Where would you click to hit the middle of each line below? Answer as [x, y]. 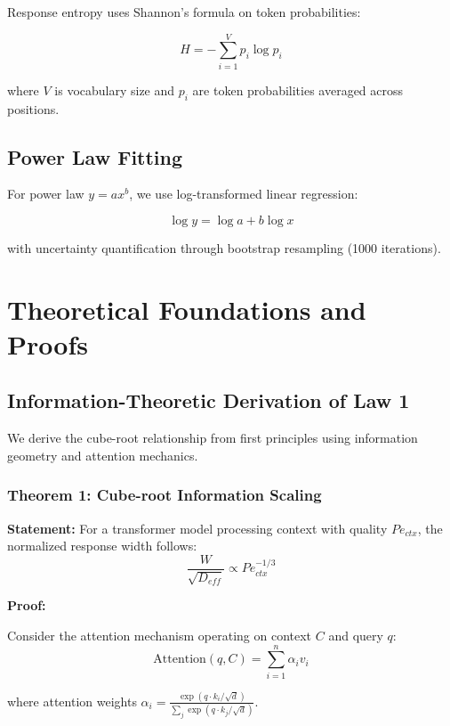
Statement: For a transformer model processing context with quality [197, 528]
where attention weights [72, 701]
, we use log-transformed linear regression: [244, 194]
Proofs [48, 343]
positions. [33, 108]
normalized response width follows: [102, 546]
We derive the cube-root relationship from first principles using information [213, 438]
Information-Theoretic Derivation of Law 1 [209, 400]
